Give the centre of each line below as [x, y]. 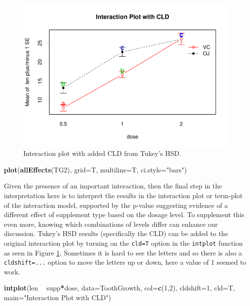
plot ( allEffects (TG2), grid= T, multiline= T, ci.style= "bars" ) [95, 169]
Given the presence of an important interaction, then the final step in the [113, 186]
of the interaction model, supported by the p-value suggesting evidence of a [116, 205]
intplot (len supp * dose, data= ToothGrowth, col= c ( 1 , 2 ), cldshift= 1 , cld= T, [119, 288]
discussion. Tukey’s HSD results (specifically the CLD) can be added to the [116, 233]
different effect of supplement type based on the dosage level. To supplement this [124, 214]
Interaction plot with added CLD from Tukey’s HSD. [102, 153]
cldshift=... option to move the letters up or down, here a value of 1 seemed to [125, 262]
